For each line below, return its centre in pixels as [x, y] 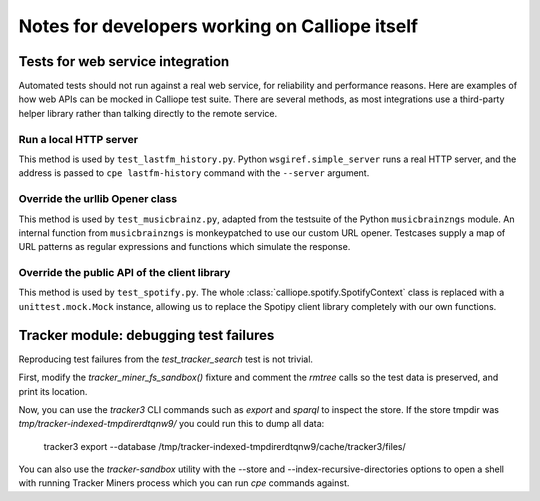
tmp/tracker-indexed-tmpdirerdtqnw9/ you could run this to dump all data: [171, 424]
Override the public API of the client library [124, 273]
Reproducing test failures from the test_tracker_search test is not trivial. [166, 359]
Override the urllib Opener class [98, 199]
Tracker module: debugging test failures [146, 335]
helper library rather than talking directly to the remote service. [148, 113]
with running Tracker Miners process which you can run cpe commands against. [184, 483]
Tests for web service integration [124, 61]
